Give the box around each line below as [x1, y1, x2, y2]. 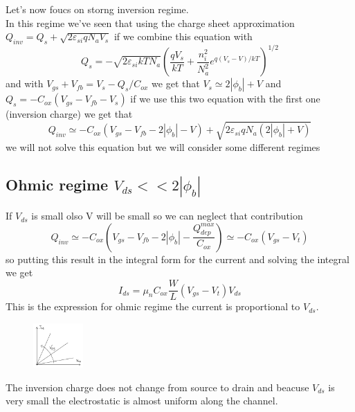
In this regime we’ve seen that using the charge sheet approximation [6, 15, 295, 30]
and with [6, 76, 44, 91]
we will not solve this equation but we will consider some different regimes [6, 139, 320, 154]
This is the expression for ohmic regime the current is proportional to [6, 299, 300, 314]
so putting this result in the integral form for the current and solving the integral [6, 251, 349, 266]
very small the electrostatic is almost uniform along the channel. [6, 393, 278, 408]
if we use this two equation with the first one [130, 91, 320, 106]
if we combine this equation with [113, 29, 253, 44]
